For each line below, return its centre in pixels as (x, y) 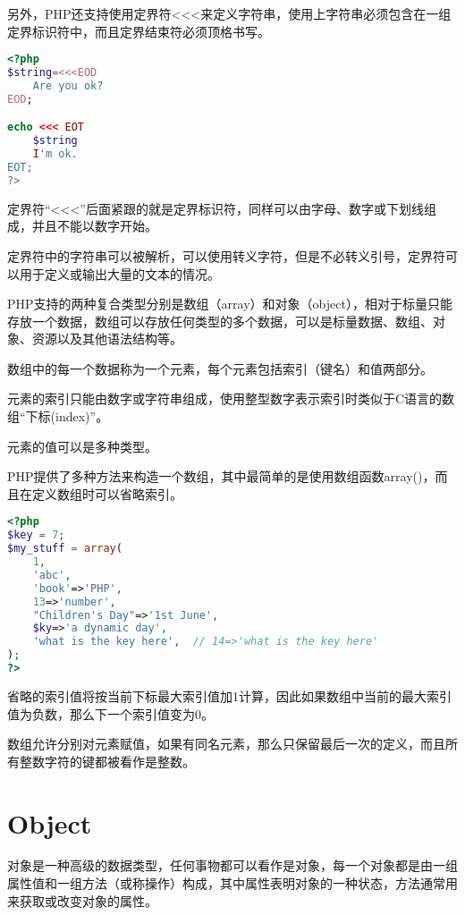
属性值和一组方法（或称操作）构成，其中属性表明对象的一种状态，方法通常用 (232, 883)
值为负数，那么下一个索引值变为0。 (110, 713)
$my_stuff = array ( (65, 549)
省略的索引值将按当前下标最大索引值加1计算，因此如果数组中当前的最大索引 (229, 695)
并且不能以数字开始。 (94, 226)
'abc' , (52, 575)
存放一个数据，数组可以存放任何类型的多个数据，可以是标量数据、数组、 (220, 321)
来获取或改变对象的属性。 (82, 900)
